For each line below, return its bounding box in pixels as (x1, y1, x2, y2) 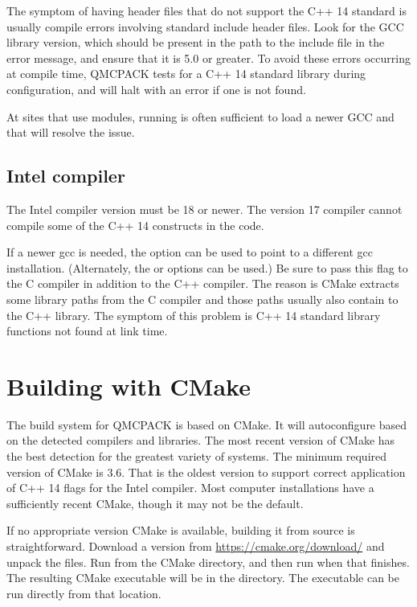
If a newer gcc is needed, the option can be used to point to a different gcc (6, 244, 373, 260)
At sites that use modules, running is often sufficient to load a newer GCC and (6, 108, 395, 125)
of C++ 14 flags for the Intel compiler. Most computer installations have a (6, 479, 374, 496)
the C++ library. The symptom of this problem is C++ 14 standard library (6, 306, 381, 323)
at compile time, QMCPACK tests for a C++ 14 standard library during (6, 65, 366, 82)
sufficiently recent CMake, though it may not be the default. (6, 494, 304, 511)
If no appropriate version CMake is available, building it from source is (6, 522, 355, 539)
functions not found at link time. (6, 322, 168, 339)
